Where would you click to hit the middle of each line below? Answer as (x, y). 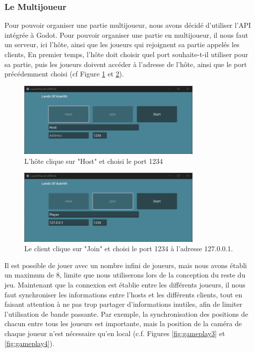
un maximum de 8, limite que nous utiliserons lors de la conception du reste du (125, 275)
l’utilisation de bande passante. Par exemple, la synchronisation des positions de (126, 314)
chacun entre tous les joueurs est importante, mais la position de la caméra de (123, 323)
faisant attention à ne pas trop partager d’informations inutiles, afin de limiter (124, 304)
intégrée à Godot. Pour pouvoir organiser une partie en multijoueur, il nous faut (127, 35)
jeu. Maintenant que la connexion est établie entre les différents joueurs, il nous (125, 284)
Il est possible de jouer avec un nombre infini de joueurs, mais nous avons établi (126, 265)
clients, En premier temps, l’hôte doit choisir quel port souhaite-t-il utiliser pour (127, 54)
